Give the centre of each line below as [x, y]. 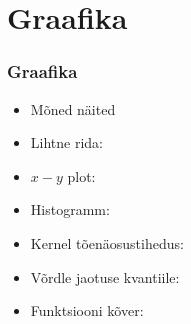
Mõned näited [73, 108]
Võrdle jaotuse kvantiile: [105, 276]
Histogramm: [70, 209]
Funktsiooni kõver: [87, 310]
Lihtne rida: [66, 142]
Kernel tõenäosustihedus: [107, 242]
